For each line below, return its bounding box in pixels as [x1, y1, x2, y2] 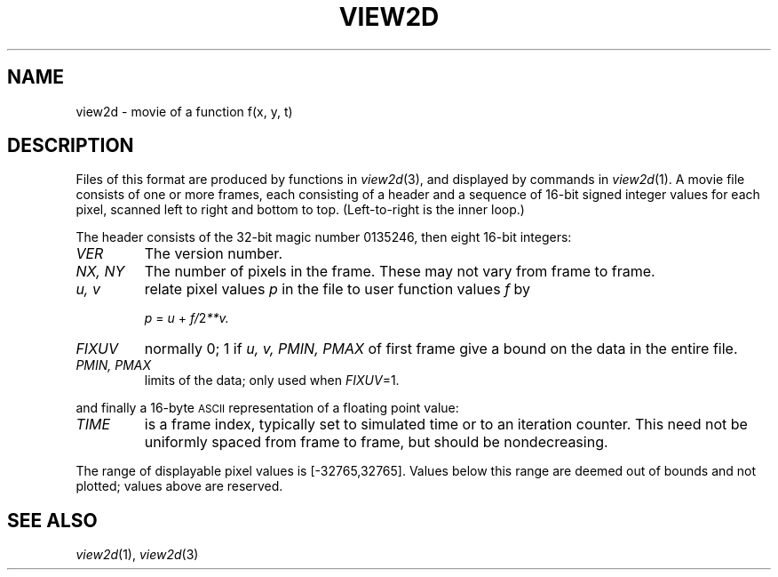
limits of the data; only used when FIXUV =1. [144, 373, 400, 389]
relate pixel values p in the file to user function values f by [144, 280, 531, 299]
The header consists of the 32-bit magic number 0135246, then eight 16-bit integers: [75, 229, 572, 245]
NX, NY [75, 262, 125, 281]
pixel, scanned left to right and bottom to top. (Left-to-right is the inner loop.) [75, 202, 525, 218]
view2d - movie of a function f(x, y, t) [75, 103, 293, 119]
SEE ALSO [7, 509, 98, 532]
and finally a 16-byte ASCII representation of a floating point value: [75, 400, 459, 416]
